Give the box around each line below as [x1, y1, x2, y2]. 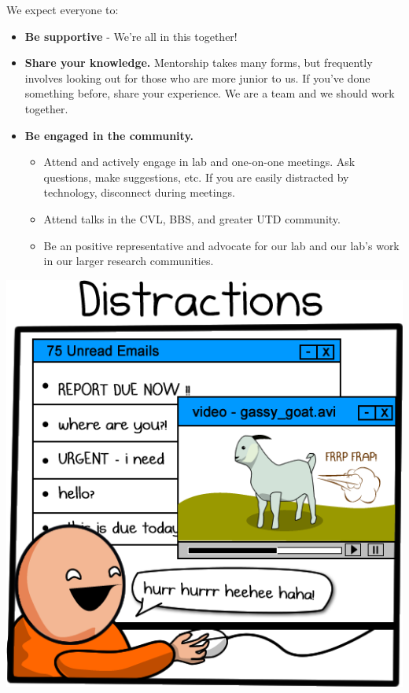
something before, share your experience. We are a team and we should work [24, 85, 395, 101]
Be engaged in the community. [24, 127, 194, 143]
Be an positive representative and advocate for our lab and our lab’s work [43, 237, 400, 253]
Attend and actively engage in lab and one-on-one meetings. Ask [43, 153, 356, 170]
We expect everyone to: [6, 2, 119, 17]
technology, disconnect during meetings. [43, 184, 235, 201]
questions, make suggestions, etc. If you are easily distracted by [43, 168, 349, 185]
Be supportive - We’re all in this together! [24, 28, 238, 44]
